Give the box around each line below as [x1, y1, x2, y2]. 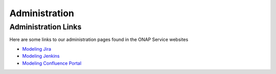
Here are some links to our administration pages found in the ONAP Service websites [9, 36, 189, 43]
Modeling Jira [22, 46, 51, 52]
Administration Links [9, 22, 82, 31]
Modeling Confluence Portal [22, 60, 82, 66]
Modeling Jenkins [22, 53, 60, 59]
